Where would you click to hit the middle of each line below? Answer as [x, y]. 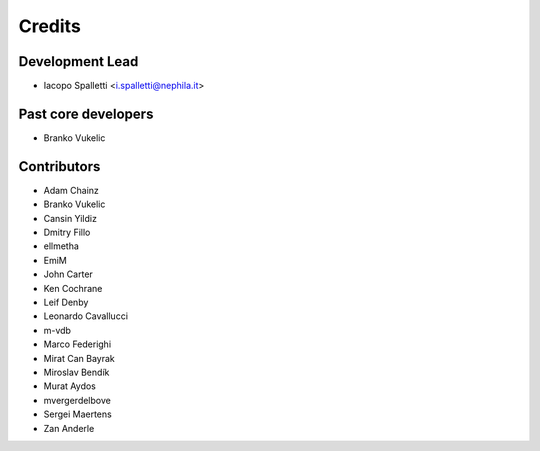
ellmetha [61, 246]
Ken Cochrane [73, 288]
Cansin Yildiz [70, 218]
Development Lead [78, 61]
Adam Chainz [71, 190]
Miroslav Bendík [76, 372]
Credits [50, 26]
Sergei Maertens [77, 414]
